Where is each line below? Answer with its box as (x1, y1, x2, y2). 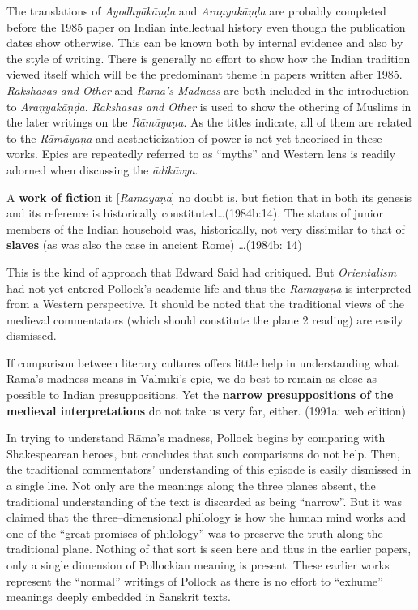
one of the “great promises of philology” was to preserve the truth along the (6, 524, 383, 541)
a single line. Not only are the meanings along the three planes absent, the (6, 477, 376, 494)
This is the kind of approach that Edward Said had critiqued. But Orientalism (6, 263, 397, 280)
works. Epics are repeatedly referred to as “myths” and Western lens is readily (6, 145, 396, 162)
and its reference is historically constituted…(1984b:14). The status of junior (6, 204, 384, 221)
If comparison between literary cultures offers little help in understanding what (6, 354, 399, 371)
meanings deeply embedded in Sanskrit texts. (6, 588, 231, 605)
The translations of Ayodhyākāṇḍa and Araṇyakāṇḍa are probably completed (6, 2, 386, 19)
